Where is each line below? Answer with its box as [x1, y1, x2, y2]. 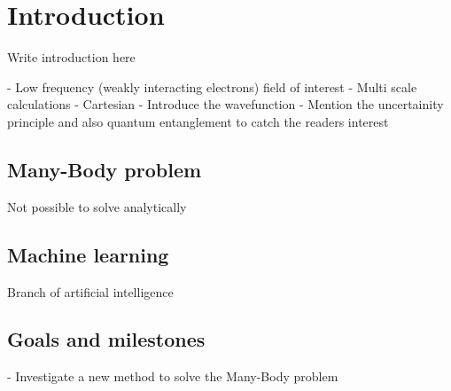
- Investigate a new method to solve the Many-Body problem [7, 367, 338, 386]
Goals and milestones [7, 325, 206, 353]
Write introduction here [7, 48, 136, 66]
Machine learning [7, 240, 169, 268]
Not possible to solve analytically [7, 197, 187, 215]
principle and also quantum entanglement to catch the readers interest [7, 112, 389, 130]
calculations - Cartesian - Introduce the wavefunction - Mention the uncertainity [7, 95, 444, 113]
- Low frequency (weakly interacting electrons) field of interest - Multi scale [7, 77, 417, 96]
